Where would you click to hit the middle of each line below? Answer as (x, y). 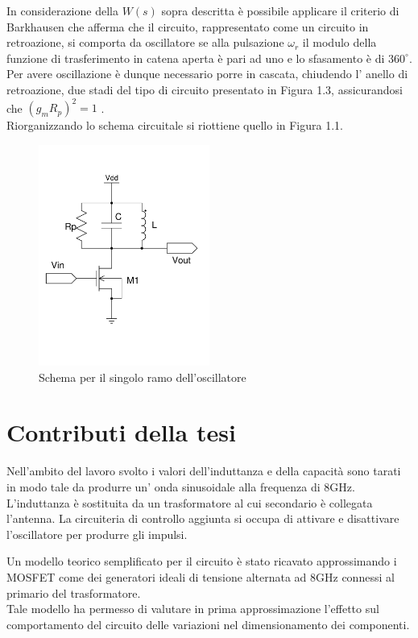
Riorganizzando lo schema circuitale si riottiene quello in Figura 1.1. (175, 125)
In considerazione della (62, 10)
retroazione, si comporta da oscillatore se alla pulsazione (145, 42)
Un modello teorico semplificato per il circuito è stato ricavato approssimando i (202, 561)
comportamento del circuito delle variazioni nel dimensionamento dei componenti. (208, 624)
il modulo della (339, 42)
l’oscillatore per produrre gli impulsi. (97, 534)
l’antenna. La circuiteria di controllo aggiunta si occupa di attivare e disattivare (203, 518)
